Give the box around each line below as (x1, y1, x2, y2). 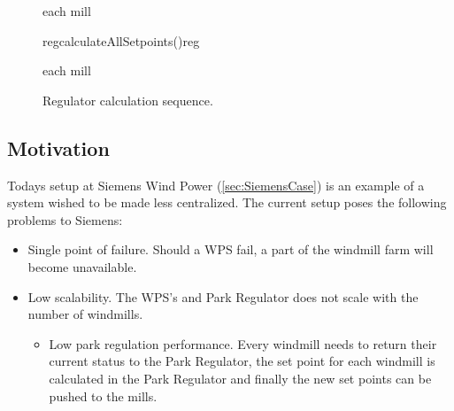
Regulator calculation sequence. (42, 90, 213, 109)
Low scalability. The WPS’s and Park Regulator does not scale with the (27, 287, 419, 306)
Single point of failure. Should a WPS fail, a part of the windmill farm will (27, 240, 434, 259)
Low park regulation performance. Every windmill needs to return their (49, 334, 437, 353)
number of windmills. (27, 305, 143, 323)
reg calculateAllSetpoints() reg (42, 31, 200, 50)
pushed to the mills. (49, 386, 158, 405)
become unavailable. (27, 257, 137, 275)
